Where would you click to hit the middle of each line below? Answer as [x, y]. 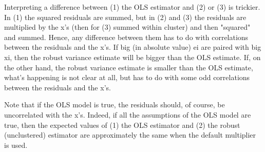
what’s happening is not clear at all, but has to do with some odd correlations [127, 77]
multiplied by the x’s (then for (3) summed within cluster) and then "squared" [127, 27]
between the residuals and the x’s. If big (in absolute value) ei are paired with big [133, 47]
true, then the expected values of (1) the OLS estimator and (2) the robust [122, 125]
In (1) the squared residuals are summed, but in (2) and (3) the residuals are [125, 17]
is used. [16, 145]
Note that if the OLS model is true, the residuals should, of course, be [115, 104]
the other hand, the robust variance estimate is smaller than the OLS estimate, [129, 67]
